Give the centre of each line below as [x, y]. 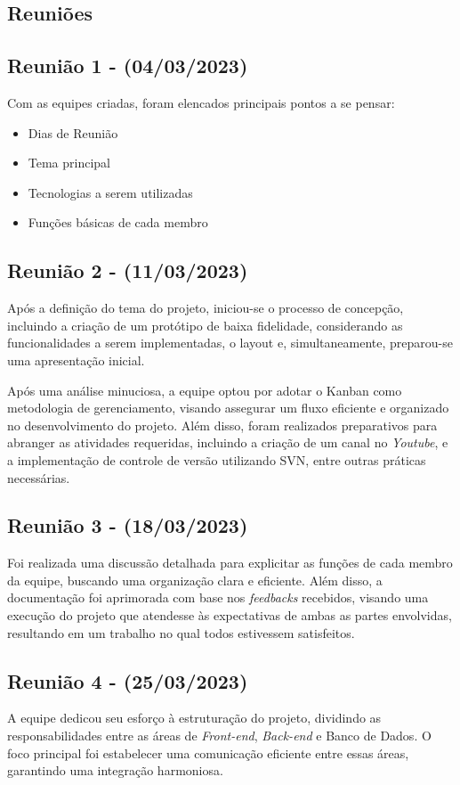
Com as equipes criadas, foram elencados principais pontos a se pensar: [201, 102]
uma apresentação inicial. [76, 360]
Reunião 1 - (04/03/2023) [128, 65]
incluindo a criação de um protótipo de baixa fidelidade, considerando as [205, 325]
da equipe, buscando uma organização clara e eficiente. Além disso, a [195, 580]
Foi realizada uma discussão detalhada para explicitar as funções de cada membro [230, 563]
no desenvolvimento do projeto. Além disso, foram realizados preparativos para [222, 425]
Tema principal [69, 163]
